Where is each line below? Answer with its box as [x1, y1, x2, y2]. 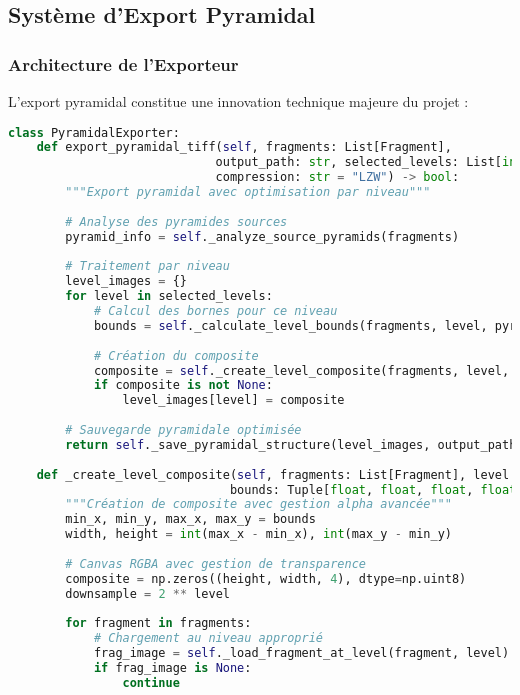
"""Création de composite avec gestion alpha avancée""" [65, 497, 452, 512]
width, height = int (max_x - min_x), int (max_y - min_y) [65, 527, 452, 542]
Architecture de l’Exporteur [8, 51, 239, 76]
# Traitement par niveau [65, 259, 230, 274]
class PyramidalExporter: [8, 125, 180, 140]
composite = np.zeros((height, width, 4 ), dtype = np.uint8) [65, 571, 467, 586]
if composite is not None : [93, 378, 273, 393]
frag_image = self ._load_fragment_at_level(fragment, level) [93, 646, 510, 661]
